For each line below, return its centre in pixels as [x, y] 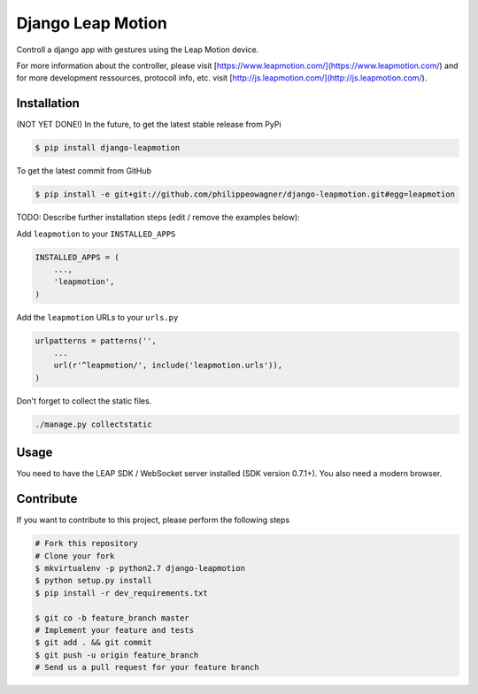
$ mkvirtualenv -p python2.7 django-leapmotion [140, 568]
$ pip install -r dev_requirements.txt [121, 593]
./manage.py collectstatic [93, 424]
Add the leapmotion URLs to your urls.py [97, 317]
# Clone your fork [75, 556]
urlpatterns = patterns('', [96, 340]
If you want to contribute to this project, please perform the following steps [153, 520]
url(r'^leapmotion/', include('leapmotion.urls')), [168, 366]
